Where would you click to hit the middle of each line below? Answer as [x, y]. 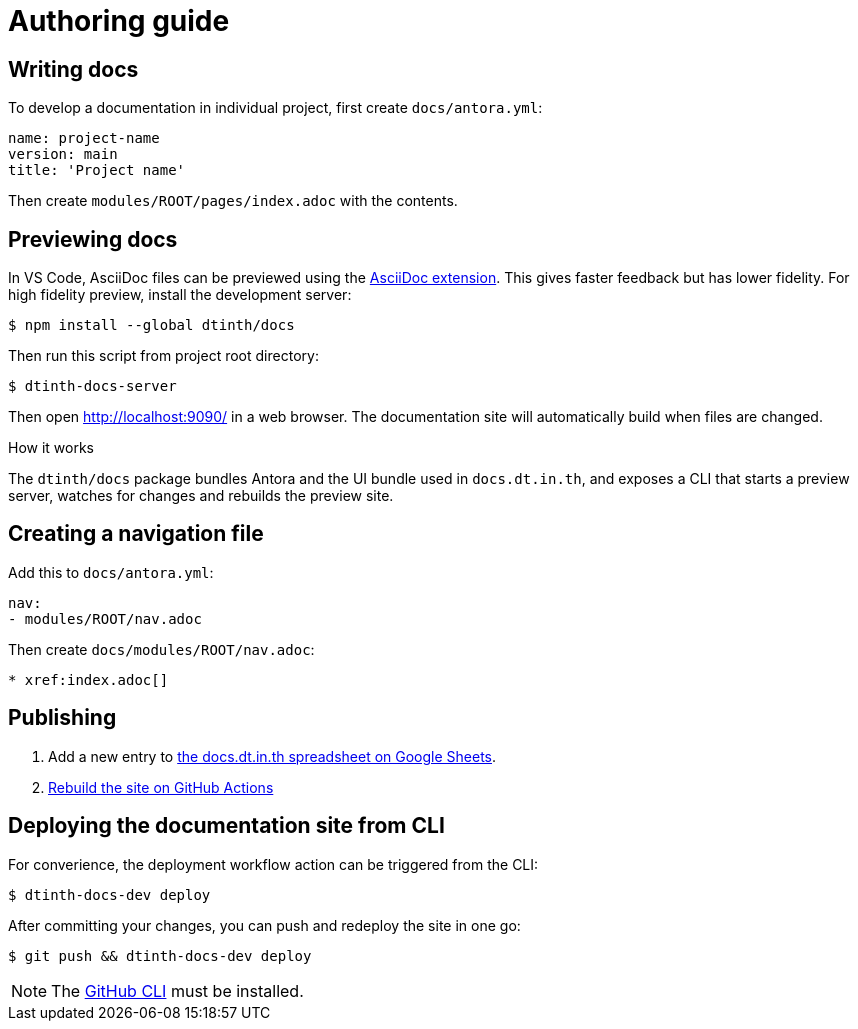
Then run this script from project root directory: [163, 356]
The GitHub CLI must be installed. [177, 990]
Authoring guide [119, 21]
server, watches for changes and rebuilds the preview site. [201, 496]
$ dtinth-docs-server [92, 386]
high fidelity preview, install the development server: [180, 295]
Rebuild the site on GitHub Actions [161, 787]
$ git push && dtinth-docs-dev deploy [160, 955]
